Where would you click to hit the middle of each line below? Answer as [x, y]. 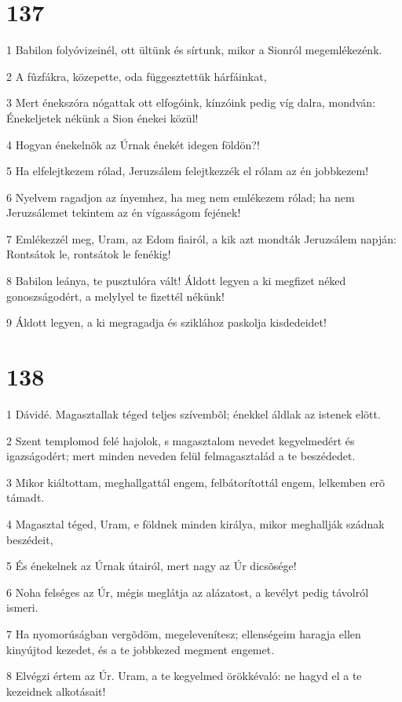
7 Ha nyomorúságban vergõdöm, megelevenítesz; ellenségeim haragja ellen [184, 633]
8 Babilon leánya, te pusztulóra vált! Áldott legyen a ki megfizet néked [176, 281]
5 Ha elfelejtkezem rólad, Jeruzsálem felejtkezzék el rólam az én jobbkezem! [188, 171]
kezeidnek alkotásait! [56, 691]
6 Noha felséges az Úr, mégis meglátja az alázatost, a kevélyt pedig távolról [188, 592]
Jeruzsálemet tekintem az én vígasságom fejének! [124, 212]
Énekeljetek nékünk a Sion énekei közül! [102, 117]
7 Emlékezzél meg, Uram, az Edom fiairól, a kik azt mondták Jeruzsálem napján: [201, 238]
